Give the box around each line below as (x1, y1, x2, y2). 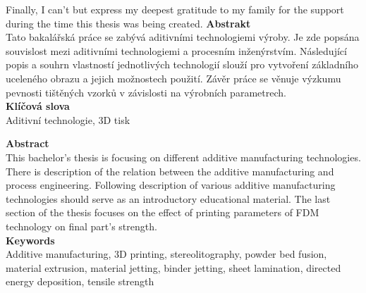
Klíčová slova (6, 99, 70, 113)
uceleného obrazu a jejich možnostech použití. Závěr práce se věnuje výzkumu (6, 70, 341, 85)
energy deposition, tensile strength (6, 274, 154, 289)
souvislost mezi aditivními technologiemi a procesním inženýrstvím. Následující (6, 43, 347, 58)
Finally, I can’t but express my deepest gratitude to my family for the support (6, 2, 344, 16)
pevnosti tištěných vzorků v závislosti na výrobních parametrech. (6, 85, 286, 99)
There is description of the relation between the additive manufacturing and (6, 163, 334, 178)
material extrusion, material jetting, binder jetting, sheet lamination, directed (6, 260, 341, 275)
